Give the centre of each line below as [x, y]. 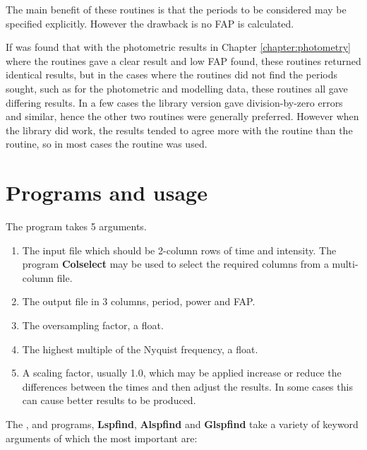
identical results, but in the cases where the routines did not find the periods [172, 75]
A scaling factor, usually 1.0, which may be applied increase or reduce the [182, 373]
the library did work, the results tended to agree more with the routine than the [179, 130]
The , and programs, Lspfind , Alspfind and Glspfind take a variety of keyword [182, 424]
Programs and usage [107, 193]
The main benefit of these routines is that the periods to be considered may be [176, 9]
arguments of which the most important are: [102, 438]
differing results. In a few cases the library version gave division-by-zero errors [174, 102]
